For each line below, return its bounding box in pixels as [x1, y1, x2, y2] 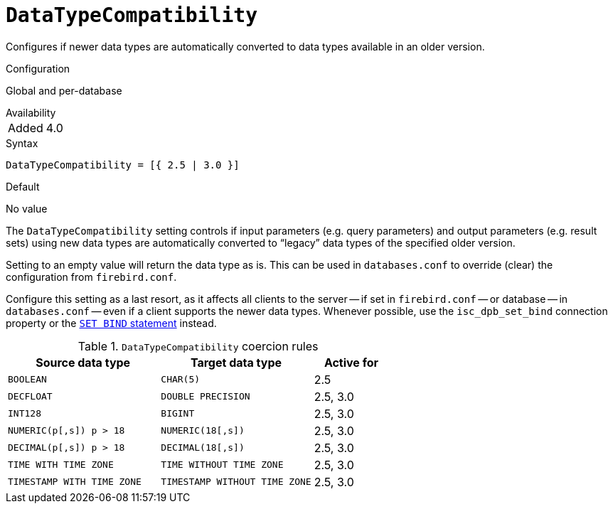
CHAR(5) [161, 374, 201, 385]
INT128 [8, 408, 41, 419]
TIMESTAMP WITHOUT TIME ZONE [161, 476, 311, 488]
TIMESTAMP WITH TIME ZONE [8, 476, 142, 488]
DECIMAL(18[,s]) [161, 442, 245, 454]
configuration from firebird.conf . [6, 270, 177, 283]
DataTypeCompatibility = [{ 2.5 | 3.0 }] [6, 159, 240, 171]
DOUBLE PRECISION [161, 391, 250, 402]
